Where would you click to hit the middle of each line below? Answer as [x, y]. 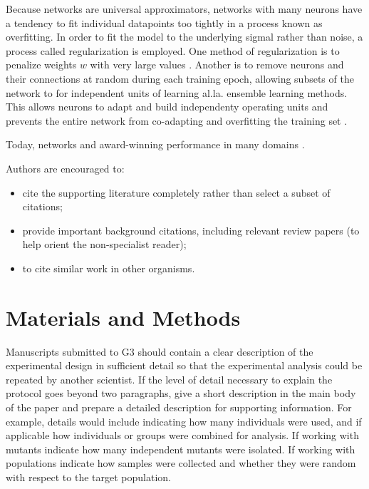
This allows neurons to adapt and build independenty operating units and [167, 107]
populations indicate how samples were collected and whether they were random [181, 463]
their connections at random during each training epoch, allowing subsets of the [180, 78]
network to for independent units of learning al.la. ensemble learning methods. [177, 92]
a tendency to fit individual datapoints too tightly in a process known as [164, 22]
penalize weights [41, 65]
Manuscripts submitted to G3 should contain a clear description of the [160, 351]
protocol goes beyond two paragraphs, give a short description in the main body [181, 393]
